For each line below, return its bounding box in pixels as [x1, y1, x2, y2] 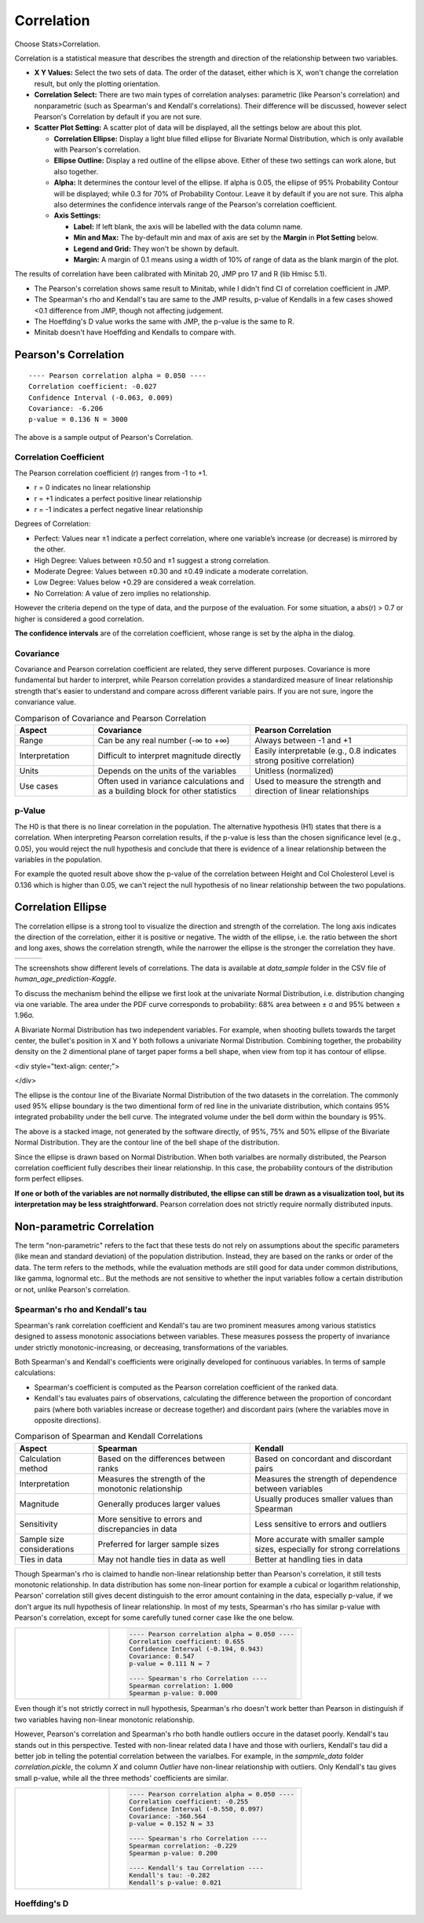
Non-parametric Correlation [14, 1220, 155, 1233]
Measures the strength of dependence [254, 1473, 397, 1484]
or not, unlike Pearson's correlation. [14, 1284, 130, 1294]
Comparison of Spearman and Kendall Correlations [14, 1430, 203, 1441]
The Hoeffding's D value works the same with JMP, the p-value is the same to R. [34, 317, 294, 326]
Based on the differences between [97, 1453, 225, 1464]
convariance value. [14, 698, 76, 707]
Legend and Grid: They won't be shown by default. [73, 244, 239, 253]
